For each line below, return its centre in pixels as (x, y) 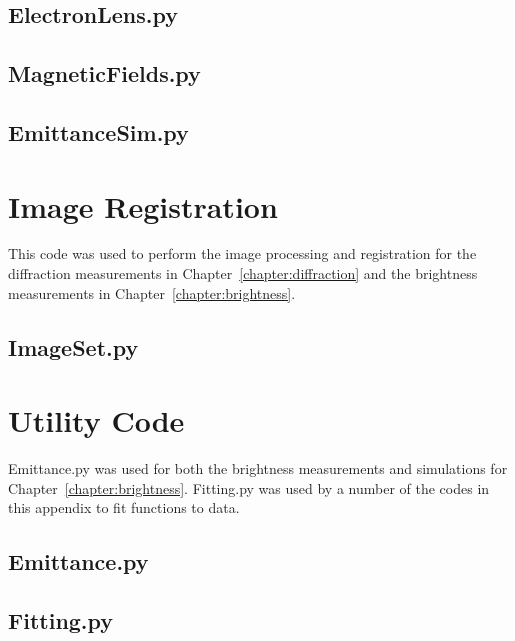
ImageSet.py (73, 346)
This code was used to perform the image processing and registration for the (242, 253)
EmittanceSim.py (98, 131)
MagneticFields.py (104, 73)
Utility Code (96, 420)
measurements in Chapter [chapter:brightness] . (152, 292)
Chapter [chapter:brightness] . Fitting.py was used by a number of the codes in (249, 487)
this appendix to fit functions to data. (124, 507)
